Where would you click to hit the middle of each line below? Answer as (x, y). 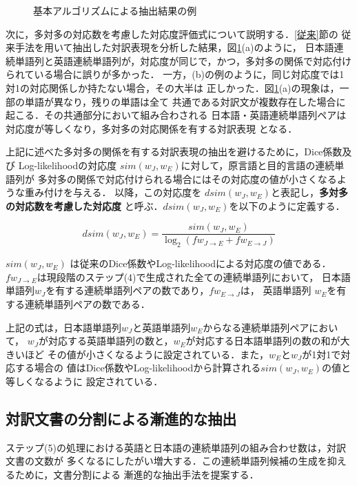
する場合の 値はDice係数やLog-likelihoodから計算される (138, 368)
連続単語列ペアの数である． (87, 303)
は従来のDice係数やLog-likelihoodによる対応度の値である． (201, 263)
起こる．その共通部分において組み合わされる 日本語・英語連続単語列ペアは (176, 115)
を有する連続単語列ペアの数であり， (127, 290)
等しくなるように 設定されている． (84, 381)
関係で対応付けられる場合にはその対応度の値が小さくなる (206, 178)
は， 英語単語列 (276, 290)
